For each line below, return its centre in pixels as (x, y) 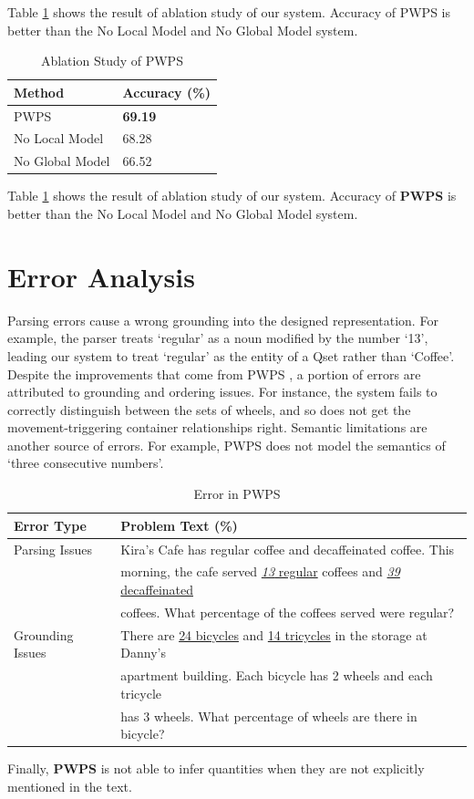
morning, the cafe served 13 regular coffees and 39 (260, 571)
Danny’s (143, 653)
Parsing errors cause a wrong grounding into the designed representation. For (223, 320)
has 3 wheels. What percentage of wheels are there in (269, 716)
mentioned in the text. (70, 786)
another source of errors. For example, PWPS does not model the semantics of (227, 445)
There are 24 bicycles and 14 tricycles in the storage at (274, 634)
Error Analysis (101, 276)
